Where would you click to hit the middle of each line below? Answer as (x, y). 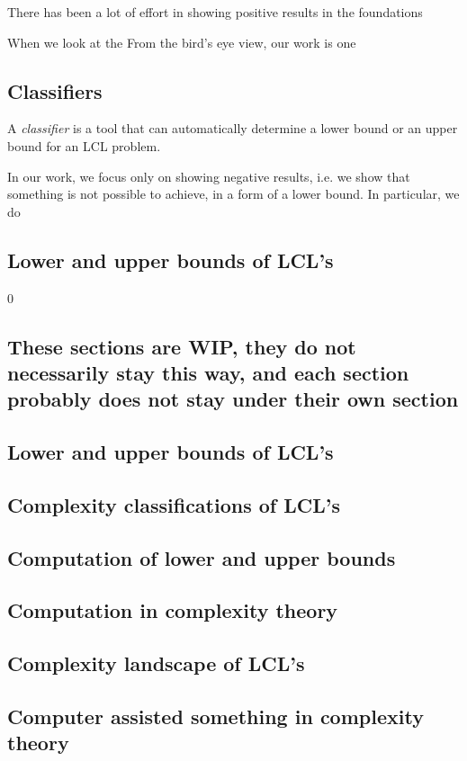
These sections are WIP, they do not (182, 346)
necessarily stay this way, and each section (208, 372)
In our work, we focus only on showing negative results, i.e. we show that (209, 176)
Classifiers (55, 90)
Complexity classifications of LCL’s (174, 504)
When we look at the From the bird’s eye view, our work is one (182, 42)
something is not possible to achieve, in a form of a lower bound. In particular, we (233, 194)
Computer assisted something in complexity (216, 716)
